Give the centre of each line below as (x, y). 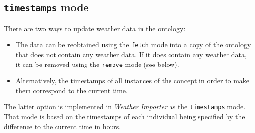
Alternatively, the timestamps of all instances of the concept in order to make (132, 81)
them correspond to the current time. (71, 90)
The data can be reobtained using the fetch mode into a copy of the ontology (133, 45)
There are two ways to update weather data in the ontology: (95, 28)
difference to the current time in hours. (63, 126)
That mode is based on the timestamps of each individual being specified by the (125, 116)
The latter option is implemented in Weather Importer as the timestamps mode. (125, 107)
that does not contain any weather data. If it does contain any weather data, (131, 54)
